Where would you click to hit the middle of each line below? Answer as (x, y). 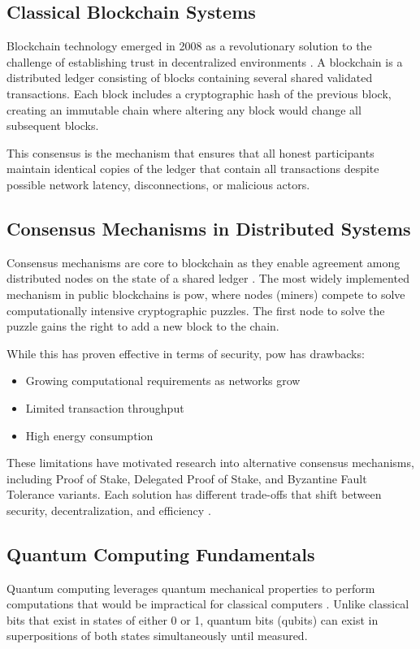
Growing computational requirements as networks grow (163, 381)
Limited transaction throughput (105, 407)
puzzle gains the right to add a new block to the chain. (143, 326)
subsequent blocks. (53, 125)
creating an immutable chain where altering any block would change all (184, 109)
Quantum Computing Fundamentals (161, 554)
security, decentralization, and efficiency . (109, 510)
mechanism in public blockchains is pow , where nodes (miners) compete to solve (206, 294)
